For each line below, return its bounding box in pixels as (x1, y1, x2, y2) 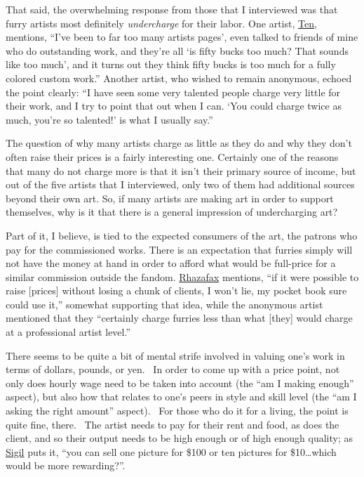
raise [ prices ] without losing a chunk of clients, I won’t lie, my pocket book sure (6, 283, 347, 298)
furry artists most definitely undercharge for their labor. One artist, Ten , (6, 15, 317, 30)
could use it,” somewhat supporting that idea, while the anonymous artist (6, 296, 323, 311)
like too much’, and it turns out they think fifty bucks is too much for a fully (6, 57, 336, 72)
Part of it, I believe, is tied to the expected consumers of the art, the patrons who (6, 228, 358, 242)
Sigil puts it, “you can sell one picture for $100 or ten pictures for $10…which (6, 444, 337, 459)
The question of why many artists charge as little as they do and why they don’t (6, 136, 352, 150)
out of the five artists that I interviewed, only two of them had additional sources (6, 177, 355, 192)
